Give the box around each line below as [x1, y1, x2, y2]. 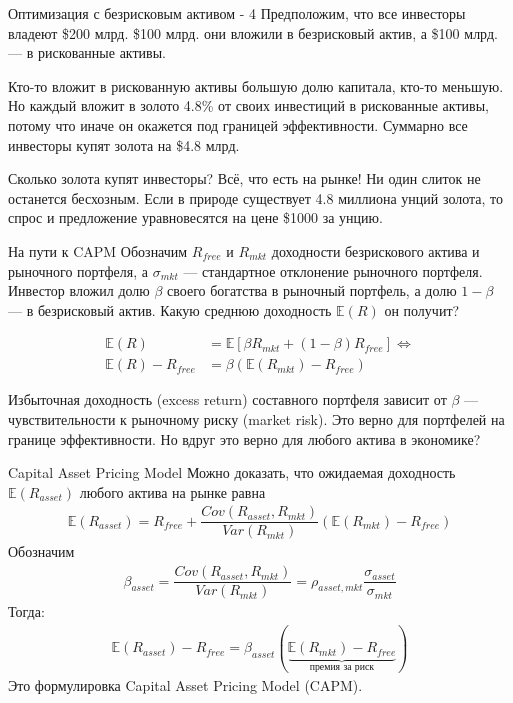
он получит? [384, 299, 460, 320]
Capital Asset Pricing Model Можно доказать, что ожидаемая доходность [8, 462, 456, 483]
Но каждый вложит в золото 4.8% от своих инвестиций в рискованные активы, [8, 95, 489, 116]
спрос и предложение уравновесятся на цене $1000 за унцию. [8, 207, 383, 228]
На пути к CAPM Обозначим [8, 240, 188, 261]
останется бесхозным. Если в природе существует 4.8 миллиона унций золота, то [8, 187, 504, 208]
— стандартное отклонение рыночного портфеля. [183, 260, 483, 281]
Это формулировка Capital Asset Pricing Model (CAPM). [8, 674, 363, 695]
